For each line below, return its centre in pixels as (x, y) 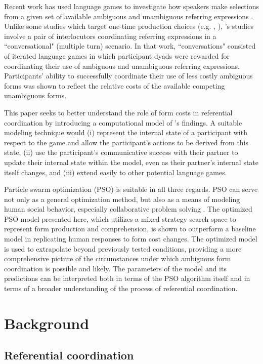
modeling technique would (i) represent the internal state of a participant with (126, 132)
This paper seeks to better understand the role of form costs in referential (118, 112)
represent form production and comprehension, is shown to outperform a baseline (130, 229)
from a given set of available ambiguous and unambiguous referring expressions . (129, 16)
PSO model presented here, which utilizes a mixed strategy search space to (120, 218)
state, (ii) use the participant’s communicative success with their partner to (121, 152)
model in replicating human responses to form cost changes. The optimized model (131, 239)
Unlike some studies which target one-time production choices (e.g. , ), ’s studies (129, 26)
